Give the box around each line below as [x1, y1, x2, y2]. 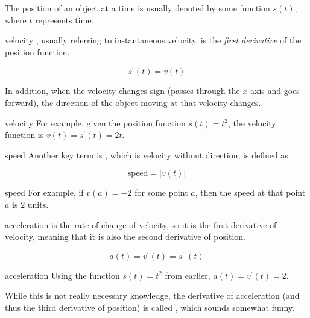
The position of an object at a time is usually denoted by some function [5, 2, 270, 14]
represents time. [35, 13, 94, 26]
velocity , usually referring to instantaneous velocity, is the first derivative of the [5, 34, 302, 46]
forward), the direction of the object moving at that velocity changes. [5, 96, 261, 109]
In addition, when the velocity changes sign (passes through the [5, 84, 240, 97]
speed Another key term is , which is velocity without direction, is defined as [5, 148, 288, 161]
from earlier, [165, 269, 210, 281]
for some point [134, 186, 188, 199]
